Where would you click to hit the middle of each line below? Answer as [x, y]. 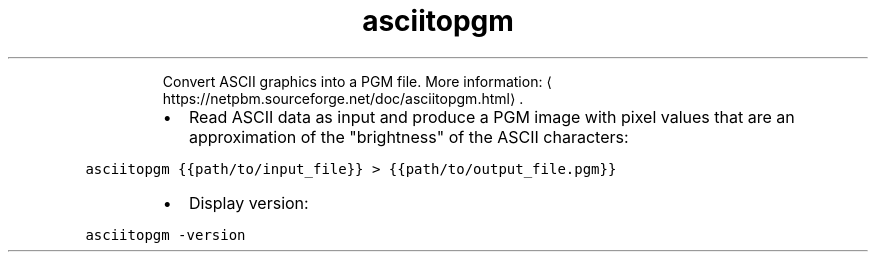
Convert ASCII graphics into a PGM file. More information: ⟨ [357, 81]
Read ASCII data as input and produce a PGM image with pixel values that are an [491, 116]
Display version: [248, 202]
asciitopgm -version [165, 234]
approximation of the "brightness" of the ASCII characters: [408, 136]
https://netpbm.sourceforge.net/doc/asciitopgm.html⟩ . [343, 98]
